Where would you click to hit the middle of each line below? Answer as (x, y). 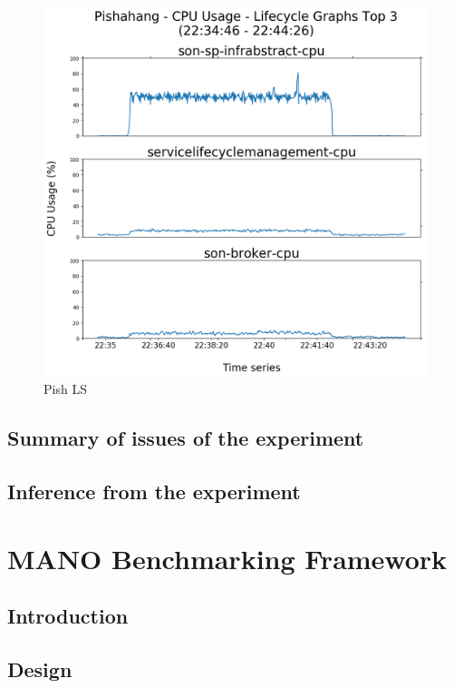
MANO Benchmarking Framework (227, 558)
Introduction (68, 616)
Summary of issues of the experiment (186, 438)
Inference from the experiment (154, 491)
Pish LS (65, 389)
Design (40, 668)
